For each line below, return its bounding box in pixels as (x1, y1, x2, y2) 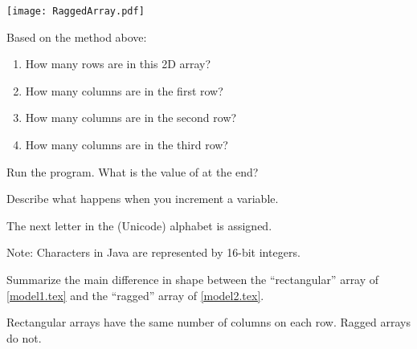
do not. (6, 329, 42, 346)
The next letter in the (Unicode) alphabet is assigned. (6, 217, 272, 233)
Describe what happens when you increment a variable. (6, 190, 279, 207)
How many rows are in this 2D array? (25, 55, 211, 72)
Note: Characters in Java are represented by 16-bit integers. (6, 244, 300, 261)
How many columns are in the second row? (25, 109, 237, 126)
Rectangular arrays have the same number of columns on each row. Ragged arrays (6, 314, 411, 331)
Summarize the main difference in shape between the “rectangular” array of (6, 271, 379, 287)
